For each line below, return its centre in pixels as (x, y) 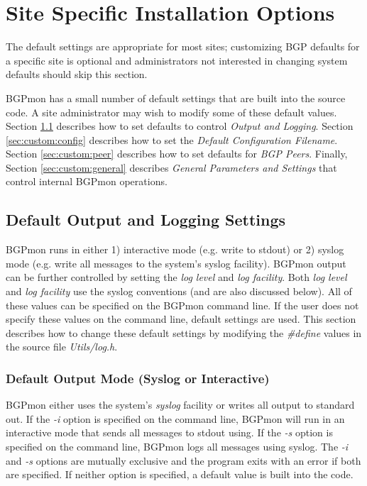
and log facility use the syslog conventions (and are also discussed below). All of (179, 291)
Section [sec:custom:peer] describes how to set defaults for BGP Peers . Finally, (177, 154)
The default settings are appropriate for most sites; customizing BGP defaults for (183, 46)
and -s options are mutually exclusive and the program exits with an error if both (183, 460)
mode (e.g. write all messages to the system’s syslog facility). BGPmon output (176, 263)
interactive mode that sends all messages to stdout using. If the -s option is (169, 432)
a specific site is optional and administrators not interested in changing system (177, 60)
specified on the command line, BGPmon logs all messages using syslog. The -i (177, 447)
